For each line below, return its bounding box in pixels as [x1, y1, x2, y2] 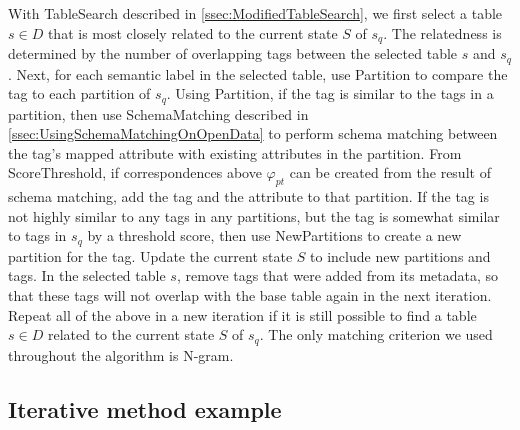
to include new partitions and [310, 245, 491, 266]
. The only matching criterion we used [259, 324, 493, 345]
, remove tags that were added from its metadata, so [176, 265, 499, 286]
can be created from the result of [289, 162, 491, 183]
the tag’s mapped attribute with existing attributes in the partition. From [8, 142, 462, 163]
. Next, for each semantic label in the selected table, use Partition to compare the [8, 63, 508, 84]
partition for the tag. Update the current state [8, 245, 293, 266]
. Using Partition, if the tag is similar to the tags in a [166, 83, 494, 104]
